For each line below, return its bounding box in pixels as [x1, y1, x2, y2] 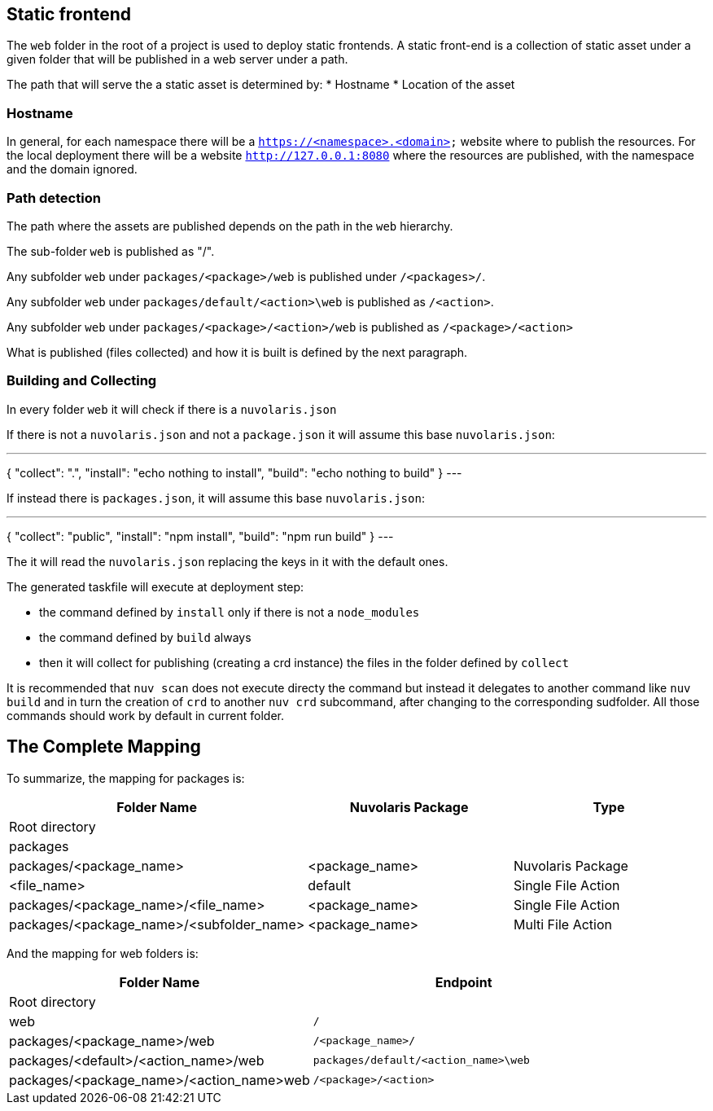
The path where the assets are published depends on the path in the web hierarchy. [7, 218, 453, 233]
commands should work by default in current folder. [7, 708, 285, 722]
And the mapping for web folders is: [7, 946, 199, 960]
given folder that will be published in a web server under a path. [7, 52, 348, 67]
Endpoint [435, 973, 492, 990]
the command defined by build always [39, 630, 252, 644]
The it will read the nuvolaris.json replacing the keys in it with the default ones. [7, 554, 448, 569]
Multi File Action [513, 916, 612, 933]
